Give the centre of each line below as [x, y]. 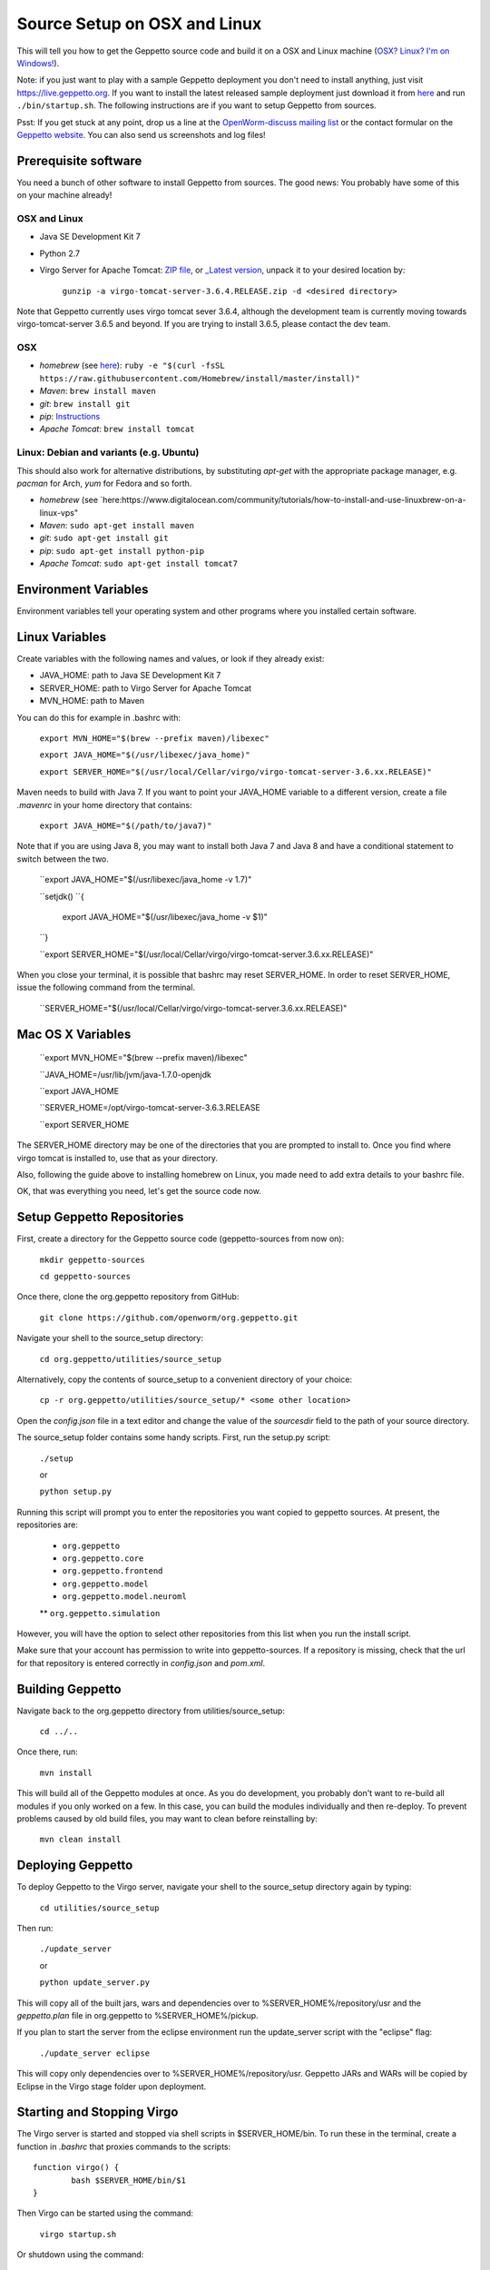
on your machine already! [64, 195]
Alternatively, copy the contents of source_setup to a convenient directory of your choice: [185, 1379]
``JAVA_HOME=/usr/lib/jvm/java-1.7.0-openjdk [126, 1074]
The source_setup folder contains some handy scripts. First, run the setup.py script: [174, 1437]
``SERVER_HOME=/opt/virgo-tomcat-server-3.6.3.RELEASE [150, 1108]
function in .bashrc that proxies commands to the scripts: [124, 2147]
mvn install [66, 1772]
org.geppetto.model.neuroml [125, 1597]
